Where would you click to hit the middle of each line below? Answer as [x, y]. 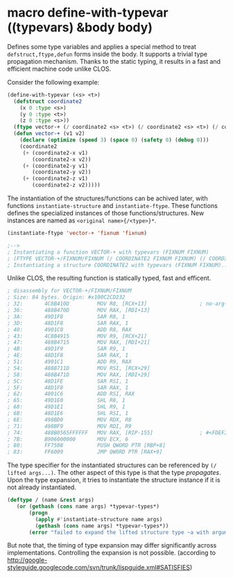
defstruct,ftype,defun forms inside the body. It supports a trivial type [107, 54]
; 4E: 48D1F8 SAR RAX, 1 [68, 356]
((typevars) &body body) [80, 27]
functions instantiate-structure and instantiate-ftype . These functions [113, 206]
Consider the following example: [53, 82]
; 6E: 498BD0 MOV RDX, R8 [69, 420]
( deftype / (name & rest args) [51, 500]
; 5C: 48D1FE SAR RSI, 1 [68, 381]
